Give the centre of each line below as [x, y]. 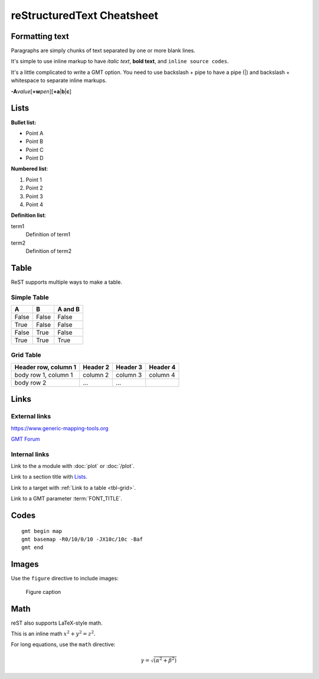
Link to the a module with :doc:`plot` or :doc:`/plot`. [73, 466]
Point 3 [35, 196]
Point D [35, 158]
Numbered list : [30, 169]
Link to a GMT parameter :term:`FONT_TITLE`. [66, 499]
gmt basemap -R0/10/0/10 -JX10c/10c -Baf [82, 540]
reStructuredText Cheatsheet [85, 15]
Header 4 [162, 367]
